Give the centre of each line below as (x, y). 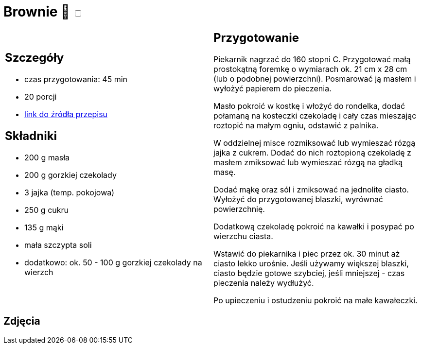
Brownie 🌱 (37, 12)
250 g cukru (47, 210)
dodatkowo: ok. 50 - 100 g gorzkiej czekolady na (113, 263)
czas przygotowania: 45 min (76, 79)
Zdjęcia (22, 321)
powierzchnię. (239, 209)
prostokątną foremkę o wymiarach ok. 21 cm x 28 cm (310, 69)
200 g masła (47, 158)
